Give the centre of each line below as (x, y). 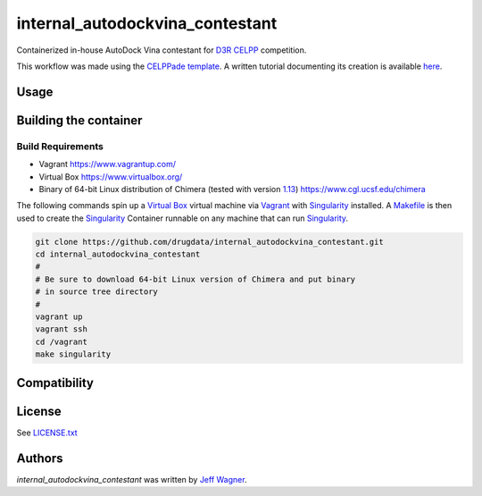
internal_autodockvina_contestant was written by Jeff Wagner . (132, 479)
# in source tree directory (96, 292)
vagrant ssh (62, 329)
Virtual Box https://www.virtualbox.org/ (111, 177)
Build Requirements (60, 146)
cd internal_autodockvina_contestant (118, 254)
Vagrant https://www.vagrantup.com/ (108, 164)
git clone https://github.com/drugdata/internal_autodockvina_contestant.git (209, 242)
